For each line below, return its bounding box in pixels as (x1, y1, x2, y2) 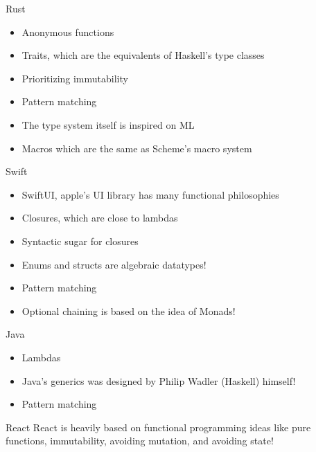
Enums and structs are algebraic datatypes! (21, 257, 207, 271)
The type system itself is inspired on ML (21, 117, 195, 132)
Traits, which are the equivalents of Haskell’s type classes (21, 48, 265, 62)
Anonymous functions (21, 24, 114, 39)
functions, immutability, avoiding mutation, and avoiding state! (6, 433, 274, 448)
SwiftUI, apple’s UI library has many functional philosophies (21, 187, 279, 201)
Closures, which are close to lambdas (21, 210, 178, 225)
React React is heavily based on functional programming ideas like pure (6, 419, 311, 434)
